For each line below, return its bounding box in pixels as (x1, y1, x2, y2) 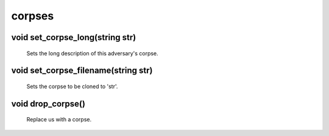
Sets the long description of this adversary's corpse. (26, 49, 158, 57)
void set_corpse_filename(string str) (11, 66, 153, 76)
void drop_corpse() (11, 98, 85, 109)
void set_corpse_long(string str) (11, 32, 136, 42)
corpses (11, 9, 54, 22)
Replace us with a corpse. (26, 116, 91, 123)
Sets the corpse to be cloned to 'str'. (26, 83, 118, 90)
